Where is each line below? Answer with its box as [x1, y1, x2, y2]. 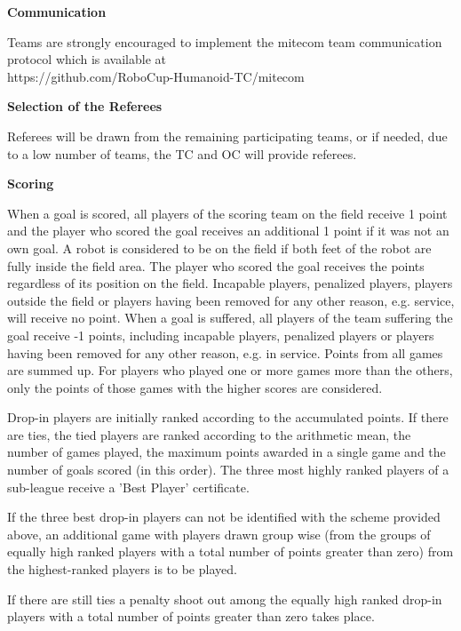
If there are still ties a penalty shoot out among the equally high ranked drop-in [7, 589, 442, 608]
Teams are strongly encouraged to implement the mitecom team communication [7, 32, 442, 51]
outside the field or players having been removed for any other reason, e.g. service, [7, 291, 455, 309]
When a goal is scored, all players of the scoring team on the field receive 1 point [7, 204, 448, 222]
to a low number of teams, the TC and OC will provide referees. [7, 144, 357, 163]
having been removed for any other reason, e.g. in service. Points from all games [7, 343, 443, 362]
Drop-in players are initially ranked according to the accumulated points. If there [7, 408, 449, 427]
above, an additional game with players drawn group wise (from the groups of [7, 524, 431, 543]
